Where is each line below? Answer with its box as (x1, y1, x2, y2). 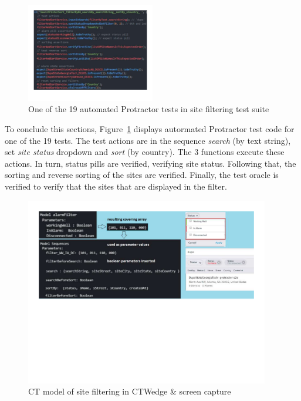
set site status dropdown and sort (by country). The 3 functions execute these (5, 146, 285, 158)
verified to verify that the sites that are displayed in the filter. (5, 180, 227, 192)
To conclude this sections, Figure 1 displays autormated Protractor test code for (5, 122, 295, 134)
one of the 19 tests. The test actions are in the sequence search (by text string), (5, 134, 291, 146)
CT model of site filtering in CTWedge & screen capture (28, 385, 231, 397)
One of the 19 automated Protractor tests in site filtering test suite (28, 103, 269, 115)
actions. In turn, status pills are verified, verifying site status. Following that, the (5, 157, 296, 169)
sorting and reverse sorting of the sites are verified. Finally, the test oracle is (5, 169, 279, 181)
